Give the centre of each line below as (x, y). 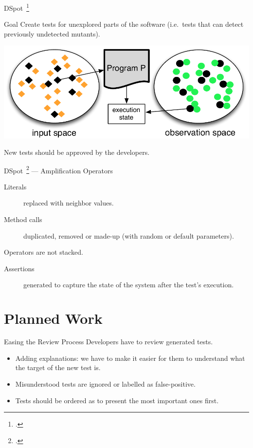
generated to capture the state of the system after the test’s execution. (129, 285)
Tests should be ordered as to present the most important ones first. (117, 400)
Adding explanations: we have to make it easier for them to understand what (130, 358)
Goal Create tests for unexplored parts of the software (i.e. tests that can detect (124, 24)
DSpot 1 (17, 7)
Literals (15, 186)
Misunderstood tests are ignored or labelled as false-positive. (105, 383)
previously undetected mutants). (52, 33)
